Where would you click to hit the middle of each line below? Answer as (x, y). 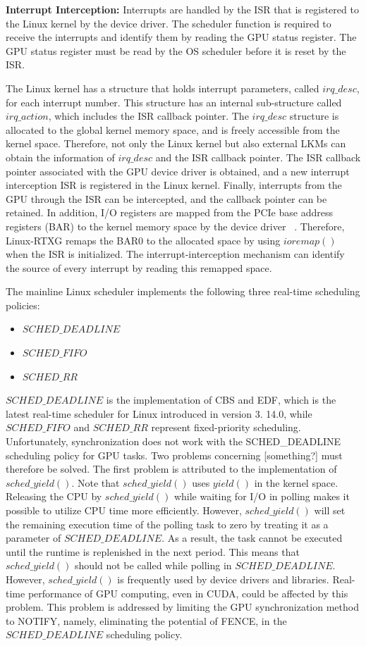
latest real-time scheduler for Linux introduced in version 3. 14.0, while (159, 413)
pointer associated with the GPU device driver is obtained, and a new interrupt (178, 171)
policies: (23, 305)
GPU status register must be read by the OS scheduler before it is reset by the (176, 50)
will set (330, 510)
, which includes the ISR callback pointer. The (148, 116)
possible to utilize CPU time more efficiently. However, (124, 510)
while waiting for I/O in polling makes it (262, 496)
